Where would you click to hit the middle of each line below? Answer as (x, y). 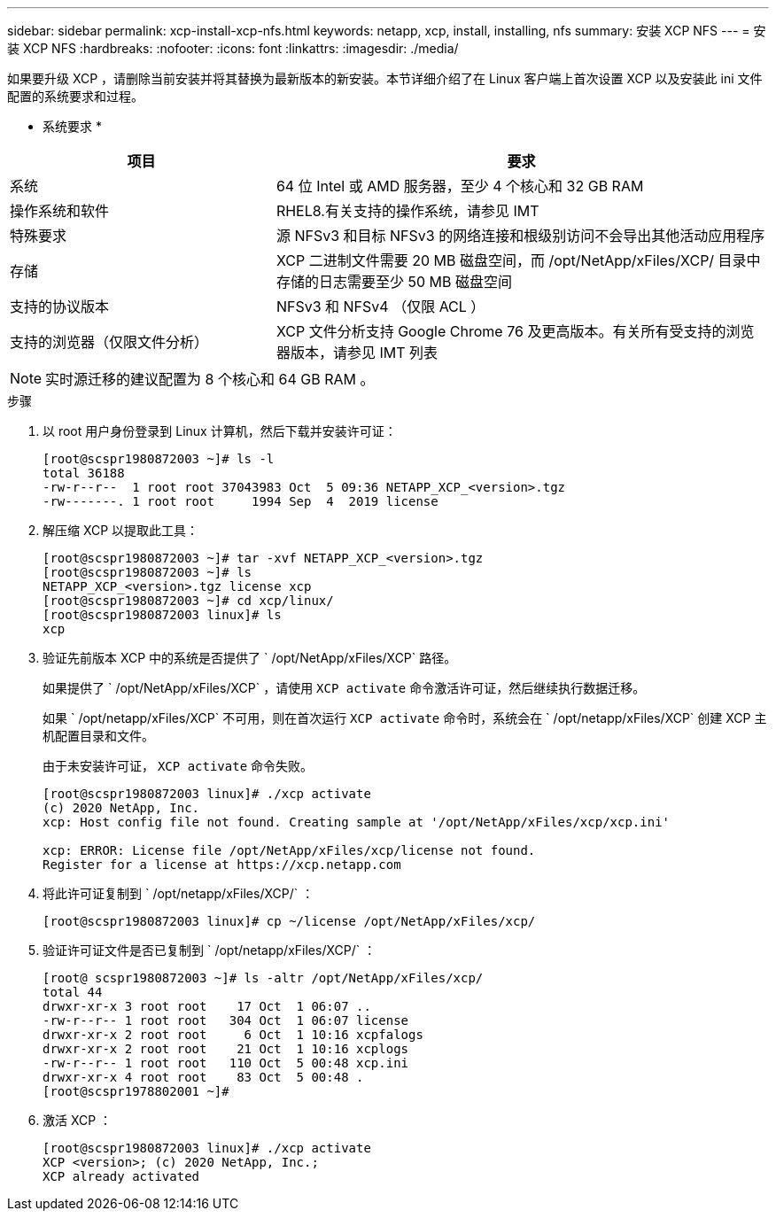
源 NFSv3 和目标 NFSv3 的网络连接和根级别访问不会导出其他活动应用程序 (520, 236)
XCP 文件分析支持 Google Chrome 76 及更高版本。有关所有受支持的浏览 (515, 331)
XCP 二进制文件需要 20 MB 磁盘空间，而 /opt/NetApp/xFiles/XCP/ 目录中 (518, 260)
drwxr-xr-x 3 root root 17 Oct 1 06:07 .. (207, 1006)
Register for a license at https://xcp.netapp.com (222, 865)
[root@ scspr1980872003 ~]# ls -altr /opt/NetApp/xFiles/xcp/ (263, 978)
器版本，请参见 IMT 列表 (357, 353)
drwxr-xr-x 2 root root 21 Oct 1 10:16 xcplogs (226, 1049)
